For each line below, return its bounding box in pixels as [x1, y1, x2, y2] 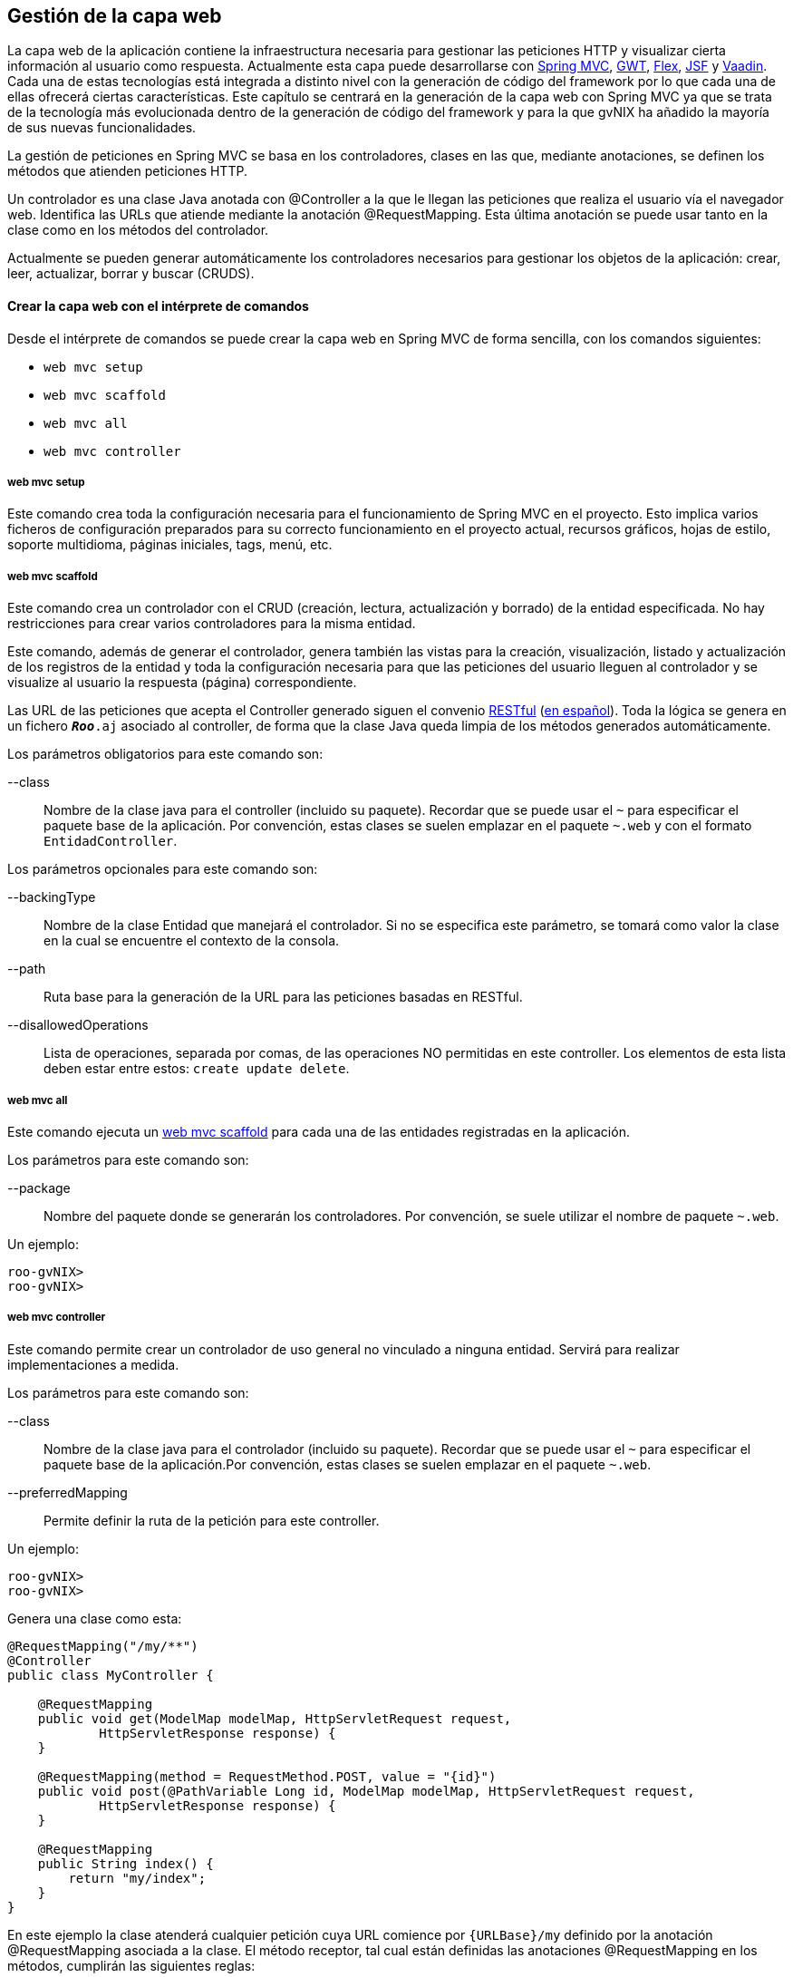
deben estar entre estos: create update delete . [44, 1061, 350, 1077]
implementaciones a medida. [7, 1356, 179, 1372]
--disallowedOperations [7, 1017, 149, 1033]
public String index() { [37, 1856, 214, 1871]
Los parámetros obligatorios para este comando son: [7, 746, 324, 762]
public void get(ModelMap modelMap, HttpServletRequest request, [37, 1710, 512, 1726]
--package [7, 1179, 71, 1196]
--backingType [7, 889, 96, 906]
